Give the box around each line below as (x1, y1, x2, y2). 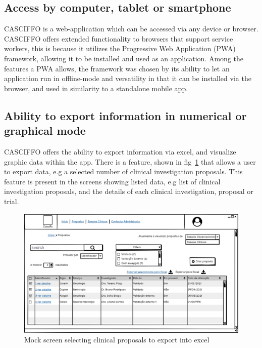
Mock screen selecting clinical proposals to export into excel (24, 334, 209, 345)
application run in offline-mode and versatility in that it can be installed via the (4, 73, 251, 84)
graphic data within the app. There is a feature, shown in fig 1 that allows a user (4, 156, 256, 167)
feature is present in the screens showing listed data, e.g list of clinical (4, 176, 221, 186)
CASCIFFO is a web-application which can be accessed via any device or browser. (4, 23, 258, 34)
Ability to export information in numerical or (4, 107, 247, 123)
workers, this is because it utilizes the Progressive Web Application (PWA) (4, 43, 236, 54)
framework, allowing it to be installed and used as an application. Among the (4, 53, 243, 63)
